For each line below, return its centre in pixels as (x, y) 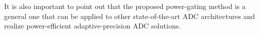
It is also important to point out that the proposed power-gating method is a (125, 6)
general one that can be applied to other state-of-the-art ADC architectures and (130, 16)
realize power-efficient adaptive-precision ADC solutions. (93, 26)
